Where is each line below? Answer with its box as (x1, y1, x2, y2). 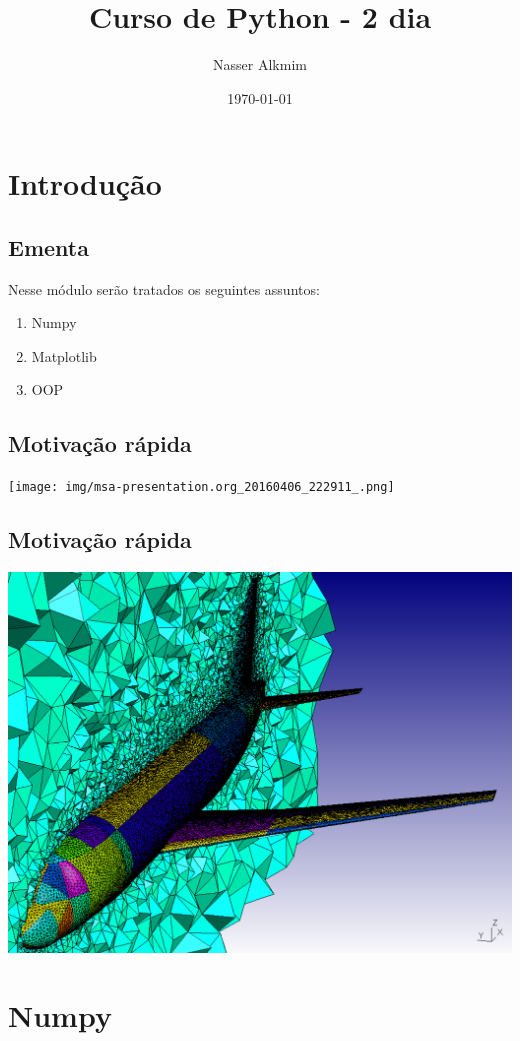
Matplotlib (31, 345, 97, 366)
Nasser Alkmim (213, 54, 307, 75)
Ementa (8, 231, 89, 262)
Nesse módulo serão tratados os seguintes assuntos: (8, 278, 320, 299)
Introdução (8, 163, 162, 204)
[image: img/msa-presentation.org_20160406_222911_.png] (8, 480, 395, 495)
